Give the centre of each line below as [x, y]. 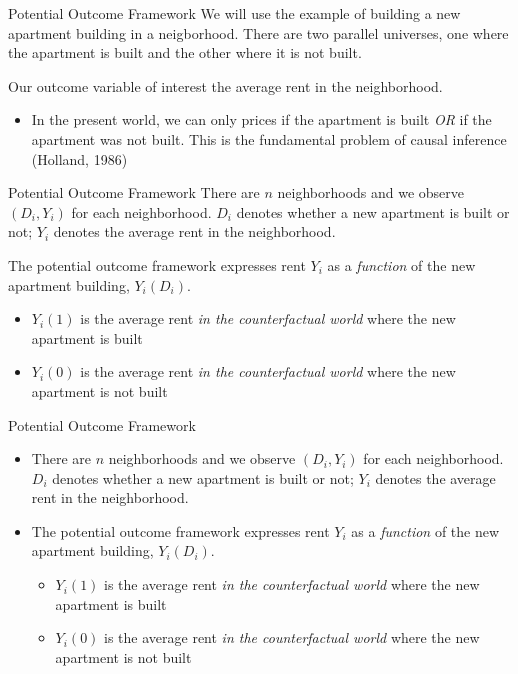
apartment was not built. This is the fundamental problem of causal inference [269, 138]
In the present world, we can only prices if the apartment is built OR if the [261, 119]
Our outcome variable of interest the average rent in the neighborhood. [225, 85]
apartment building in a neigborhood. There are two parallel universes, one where [258, 32]
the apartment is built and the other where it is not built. [185, 52]
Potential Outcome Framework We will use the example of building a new [234, 13]
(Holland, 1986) [79, 158]
